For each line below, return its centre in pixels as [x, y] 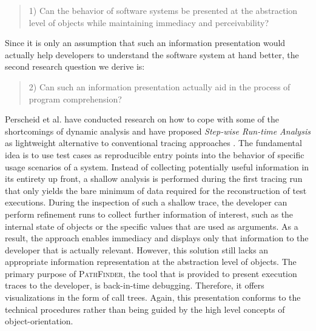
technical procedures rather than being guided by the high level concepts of [145, 309]
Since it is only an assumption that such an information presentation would [145, 43]
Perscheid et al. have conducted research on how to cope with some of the [142, 119]
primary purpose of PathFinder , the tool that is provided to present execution [151, 273]
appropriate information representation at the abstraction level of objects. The [151, 262]
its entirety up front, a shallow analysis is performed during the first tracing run [154, 179]
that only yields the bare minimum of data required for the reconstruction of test [156, 190]
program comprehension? [75, 99]
